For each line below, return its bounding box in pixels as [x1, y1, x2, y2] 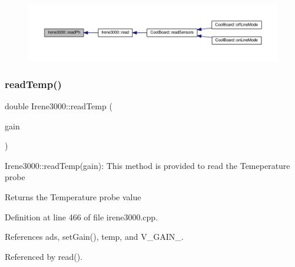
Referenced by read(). [5, 250, 83, 262]
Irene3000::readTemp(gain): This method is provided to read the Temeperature [5, 159, 290, 171]
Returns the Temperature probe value [5, 191, 141, 203]
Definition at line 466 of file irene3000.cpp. [5, 210, 158, 223]
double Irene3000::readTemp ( [5, 100, 112, 112]
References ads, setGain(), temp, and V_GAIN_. [5, 230, 184, 243]
